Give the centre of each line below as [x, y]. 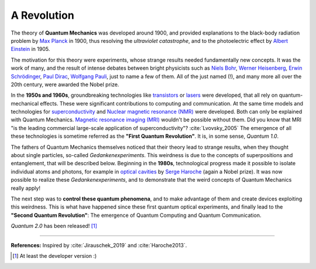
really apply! [26, 188]
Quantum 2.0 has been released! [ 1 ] [54, 226]
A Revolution [42, 15]
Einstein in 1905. [30, 49]
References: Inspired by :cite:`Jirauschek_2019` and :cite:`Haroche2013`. [99, 245]
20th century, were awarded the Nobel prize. [65, 84]
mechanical [25, 103]
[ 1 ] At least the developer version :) [55, 256]
